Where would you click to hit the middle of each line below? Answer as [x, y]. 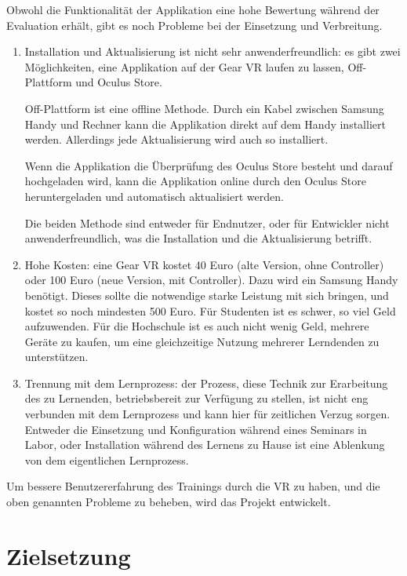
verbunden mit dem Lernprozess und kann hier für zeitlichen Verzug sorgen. [207, 414]
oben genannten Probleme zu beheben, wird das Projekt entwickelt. [169, 502]
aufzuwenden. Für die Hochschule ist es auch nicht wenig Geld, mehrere [197, 326]
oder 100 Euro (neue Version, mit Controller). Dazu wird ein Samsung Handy [211, 280]
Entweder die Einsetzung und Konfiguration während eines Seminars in [196, 429]
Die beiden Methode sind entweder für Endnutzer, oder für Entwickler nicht [207, 222]
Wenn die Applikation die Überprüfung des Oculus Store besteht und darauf [209, 165]
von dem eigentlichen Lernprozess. [107, 459]
